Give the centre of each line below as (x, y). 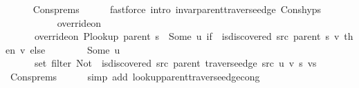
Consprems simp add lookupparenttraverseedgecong (135, 76)
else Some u (75, 49)
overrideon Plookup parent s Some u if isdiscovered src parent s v (187, 36)
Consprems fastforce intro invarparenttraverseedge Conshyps (177, 9)
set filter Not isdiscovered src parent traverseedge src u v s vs (175, 63)
